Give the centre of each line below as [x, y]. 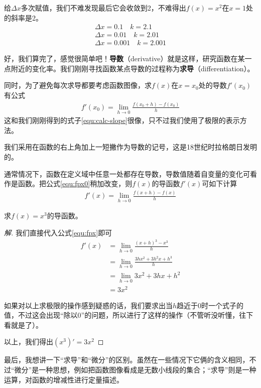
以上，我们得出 [29, 342]
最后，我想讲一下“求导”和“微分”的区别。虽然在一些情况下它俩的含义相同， [127, 360]
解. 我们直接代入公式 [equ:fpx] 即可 [58, 232]
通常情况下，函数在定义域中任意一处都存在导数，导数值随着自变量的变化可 [127, 173]
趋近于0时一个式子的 [210, 305]
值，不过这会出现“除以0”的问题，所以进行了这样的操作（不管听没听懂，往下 [129, 315]
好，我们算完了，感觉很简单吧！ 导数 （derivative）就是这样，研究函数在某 [124, 58]
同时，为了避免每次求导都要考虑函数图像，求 [78, 85]
